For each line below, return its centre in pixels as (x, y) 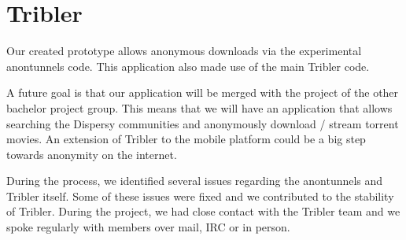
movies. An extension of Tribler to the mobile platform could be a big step (186, 139)
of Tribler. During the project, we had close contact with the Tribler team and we (203, 211)
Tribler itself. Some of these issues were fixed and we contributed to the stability (200, 196)
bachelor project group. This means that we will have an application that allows (199, 107)
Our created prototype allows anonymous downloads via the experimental (184, 51)
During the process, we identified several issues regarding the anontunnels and (195, 181)
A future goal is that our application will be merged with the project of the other (203, 92)
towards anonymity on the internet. (92, 154)
